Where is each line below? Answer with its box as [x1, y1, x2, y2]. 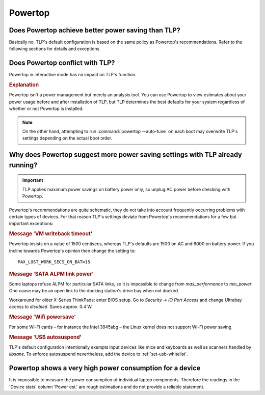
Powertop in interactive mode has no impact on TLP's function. [9, 72, 137, 78]
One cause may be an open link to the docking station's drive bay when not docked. [9, 288, 179, 294]
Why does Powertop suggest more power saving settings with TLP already [9, 150, 242, 159]
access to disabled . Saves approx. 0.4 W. [9, 304, 93, 310]
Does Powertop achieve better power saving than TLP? [9, 26, 181, 34]
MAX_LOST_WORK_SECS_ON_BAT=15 [18, 259, 91, 265]
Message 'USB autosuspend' [9, 334, 82, 340]
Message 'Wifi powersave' [9, 313, 76, 320]
